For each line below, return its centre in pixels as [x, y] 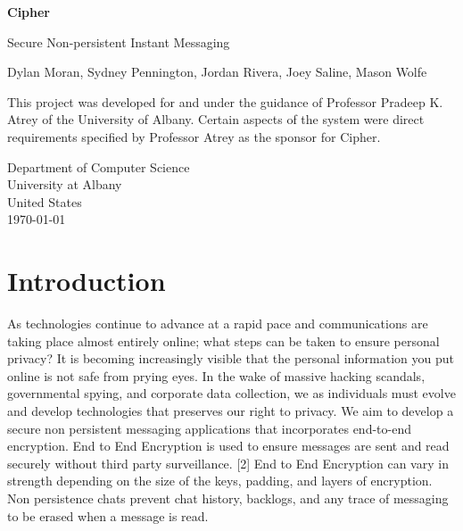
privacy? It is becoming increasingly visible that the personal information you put [231, 358]
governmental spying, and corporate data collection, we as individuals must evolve [231, 393]
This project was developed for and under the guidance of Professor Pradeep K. [225, 101]
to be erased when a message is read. [108, 515]
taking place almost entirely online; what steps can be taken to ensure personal [223, 340]
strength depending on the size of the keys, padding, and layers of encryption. [220, 481]
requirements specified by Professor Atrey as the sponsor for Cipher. [194, 136]
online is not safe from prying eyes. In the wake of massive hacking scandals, [216, 375]
